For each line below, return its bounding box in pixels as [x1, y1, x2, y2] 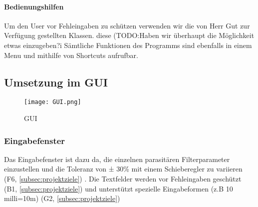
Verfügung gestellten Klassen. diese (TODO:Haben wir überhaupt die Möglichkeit [4, 30, 255, 40]
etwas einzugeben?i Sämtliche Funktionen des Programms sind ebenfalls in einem [4, 39, 252, 50]
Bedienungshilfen [4, 1, 64, 11]
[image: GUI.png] [24, 98, 81, 106]
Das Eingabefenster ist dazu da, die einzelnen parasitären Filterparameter [4, 153, 230, 164]
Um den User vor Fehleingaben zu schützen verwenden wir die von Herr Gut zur [4, 20, 250, 30]
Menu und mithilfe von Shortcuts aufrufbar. [4, 49, 138, 60]
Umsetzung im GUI [4, 74, 108, 89]
